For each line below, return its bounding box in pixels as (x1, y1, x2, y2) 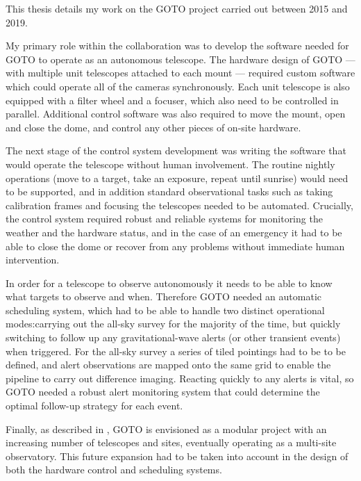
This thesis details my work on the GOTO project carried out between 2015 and (6, 1, 348, 15)
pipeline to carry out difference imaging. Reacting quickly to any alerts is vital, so (6, 370, 354, 385)
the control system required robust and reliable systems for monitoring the (6, 211, 323, 226)
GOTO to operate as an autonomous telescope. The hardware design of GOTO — (6, 51, 355, 66)
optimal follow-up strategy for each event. (6, 398, 183, 413)
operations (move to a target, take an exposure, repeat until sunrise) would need (6, 170, 349, 185)
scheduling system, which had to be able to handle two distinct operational (6, 302, 325, 317)
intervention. (6, 252, 60, 267)
